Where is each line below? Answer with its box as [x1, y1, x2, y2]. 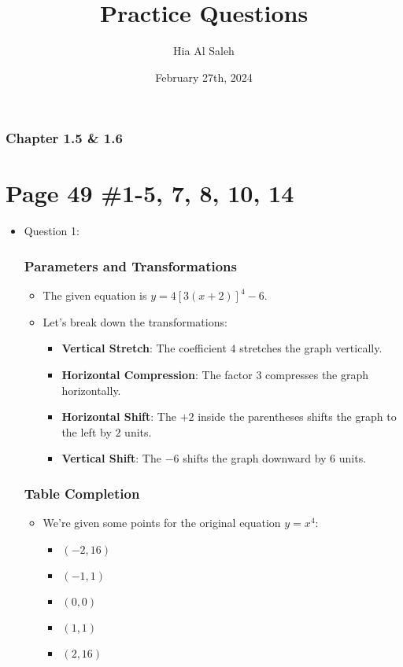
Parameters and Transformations [24, 256, 238, 275]
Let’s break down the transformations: [43, 313, 227, 330]
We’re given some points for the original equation [43, 514, 281, 531]
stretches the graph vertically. [239, 340, 383, 356]
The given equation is [43, 287, 147, 304]
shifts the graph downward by [183, 450, 327, 466]
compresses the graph [265, 366, 369, 382]
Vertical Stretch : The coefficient [61, 340, 227, 356]
